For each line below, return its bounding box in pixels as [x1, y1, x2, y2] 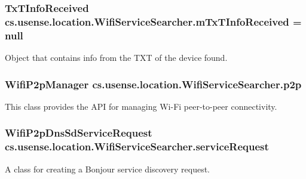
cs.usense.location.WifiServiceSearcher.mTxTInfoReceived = [5, 14, 302, 29]
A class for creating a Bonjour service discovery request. [5, 162, 210, 175]
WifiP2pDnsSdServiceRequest [5, 125, 152, 140]
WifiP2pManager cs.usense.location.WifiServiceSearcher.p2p [5, 76, 302, 91]
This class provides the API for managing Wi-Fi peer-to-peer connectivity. [5, 100, 277, 112]
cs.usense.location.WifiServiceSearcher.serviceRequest [5, 139, 269, 154]
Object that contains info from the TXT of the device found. [5, 51, 228, 64]
